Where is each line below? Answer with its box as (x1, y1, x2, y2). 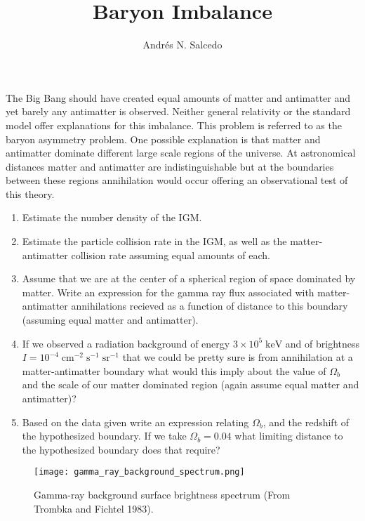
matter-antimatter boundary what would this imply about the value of (22, 363, 326, 378)
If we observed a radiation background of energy (22, 336, 230, 350)
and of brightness (285, 336, 360, 350)
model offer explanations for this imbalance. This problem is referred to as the (6, 117, 342, 132)
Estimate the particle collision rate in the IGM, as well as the (22, 234, 287, 249)
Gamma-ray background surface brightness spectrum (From (34, 487, 291, 502)
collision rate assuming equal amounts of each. (71, 247, 270, 262)
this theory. (6, 186, 55, 201)
